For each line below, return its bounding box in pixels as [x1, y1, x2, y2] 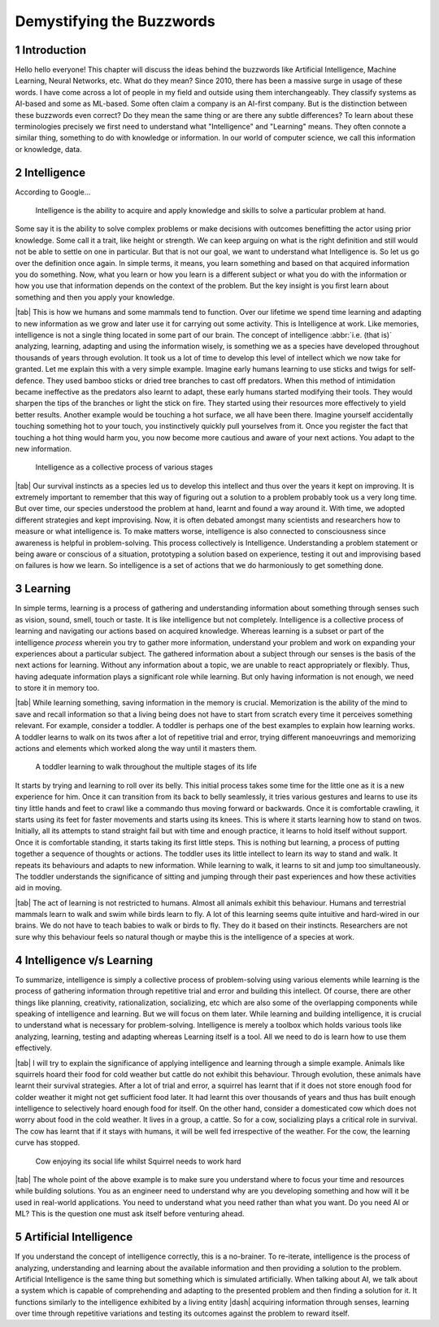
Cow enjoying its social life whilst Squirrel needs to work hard [35, 1156, 241, 1166]
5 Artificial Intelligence [15, 1230, 133, 1244]
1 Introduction [15, 43, 87, 57]
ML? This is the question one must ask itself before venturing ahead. [15, 1209, 245, 1219]
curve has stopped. [15, 1137, 80, 1147]
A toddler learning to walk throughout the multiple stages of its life [35, 762, 258, 772]
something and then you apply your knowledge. [15, 292, 175, 302]
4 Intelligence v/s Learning [15, 953, 154, 967]
